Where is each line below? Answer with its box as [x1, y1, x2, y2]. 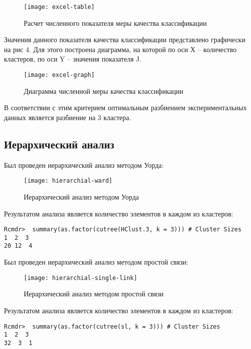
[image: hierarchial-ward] [24, 177, 112, 185]
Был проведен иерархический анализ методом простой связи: [4, 257, 189, 267]
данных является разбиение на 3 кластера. [4, 112, 131, 122]
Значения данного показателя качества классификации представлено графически [4, 34, 246, 45]
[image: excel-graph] [24, 71, 95, 79]
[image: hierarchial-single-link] [24, 274, 138, 281]
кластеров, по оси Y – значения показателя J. [4, 54, 142, 64]
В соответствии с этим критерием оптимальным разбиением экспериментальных [4, 102, 247, 113]
